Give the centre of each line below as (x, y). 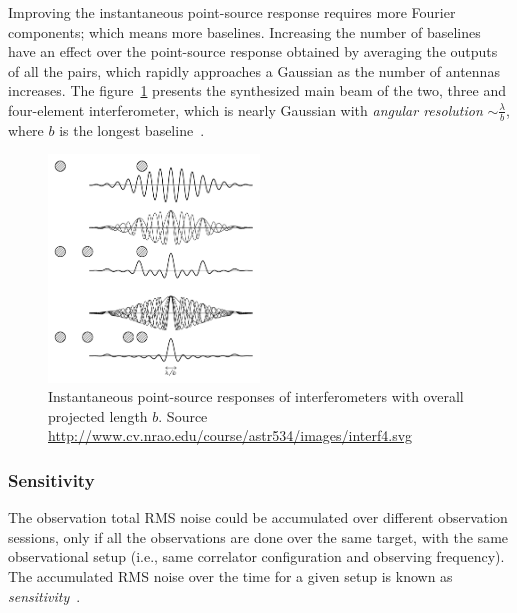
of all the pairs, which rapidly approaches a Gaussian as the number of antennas (254, 70)
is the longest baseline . (132, 129)
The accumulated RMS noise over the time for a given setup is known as (230, 576)
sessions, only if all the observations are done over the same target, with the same (258, 536)
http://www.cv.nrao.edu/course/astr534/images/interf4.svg (230, 435)
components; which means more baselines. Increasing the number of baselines (244, 31)
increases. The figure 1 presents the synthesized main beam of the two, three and (257, 90)
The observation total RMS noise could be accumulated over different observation (258, 517)
